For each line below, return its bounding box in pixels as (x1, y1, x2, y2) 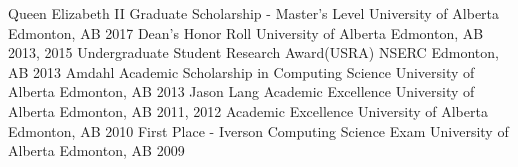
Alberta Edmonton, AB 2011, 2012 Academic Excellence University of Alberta (8, 100, 488, 121)
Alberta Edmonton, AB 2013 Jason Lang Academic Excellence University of (8, 81, 475, 102)
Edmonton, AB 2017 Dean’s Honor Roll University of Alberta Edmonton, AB (8, 22, 484, 43)
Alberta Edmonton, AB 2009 (8, 140, 185, 161)
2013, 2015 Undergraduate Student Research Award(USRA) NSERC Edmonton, (8, 42, 499, 63)
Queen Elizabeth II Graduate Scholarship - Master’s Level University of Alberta (8, 3, 500, 23)
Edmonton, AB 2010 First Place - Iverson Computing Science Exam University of (8, 120, 509, 141)
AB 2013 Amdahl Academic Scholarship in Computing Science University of (8, 61, 475, 82)
